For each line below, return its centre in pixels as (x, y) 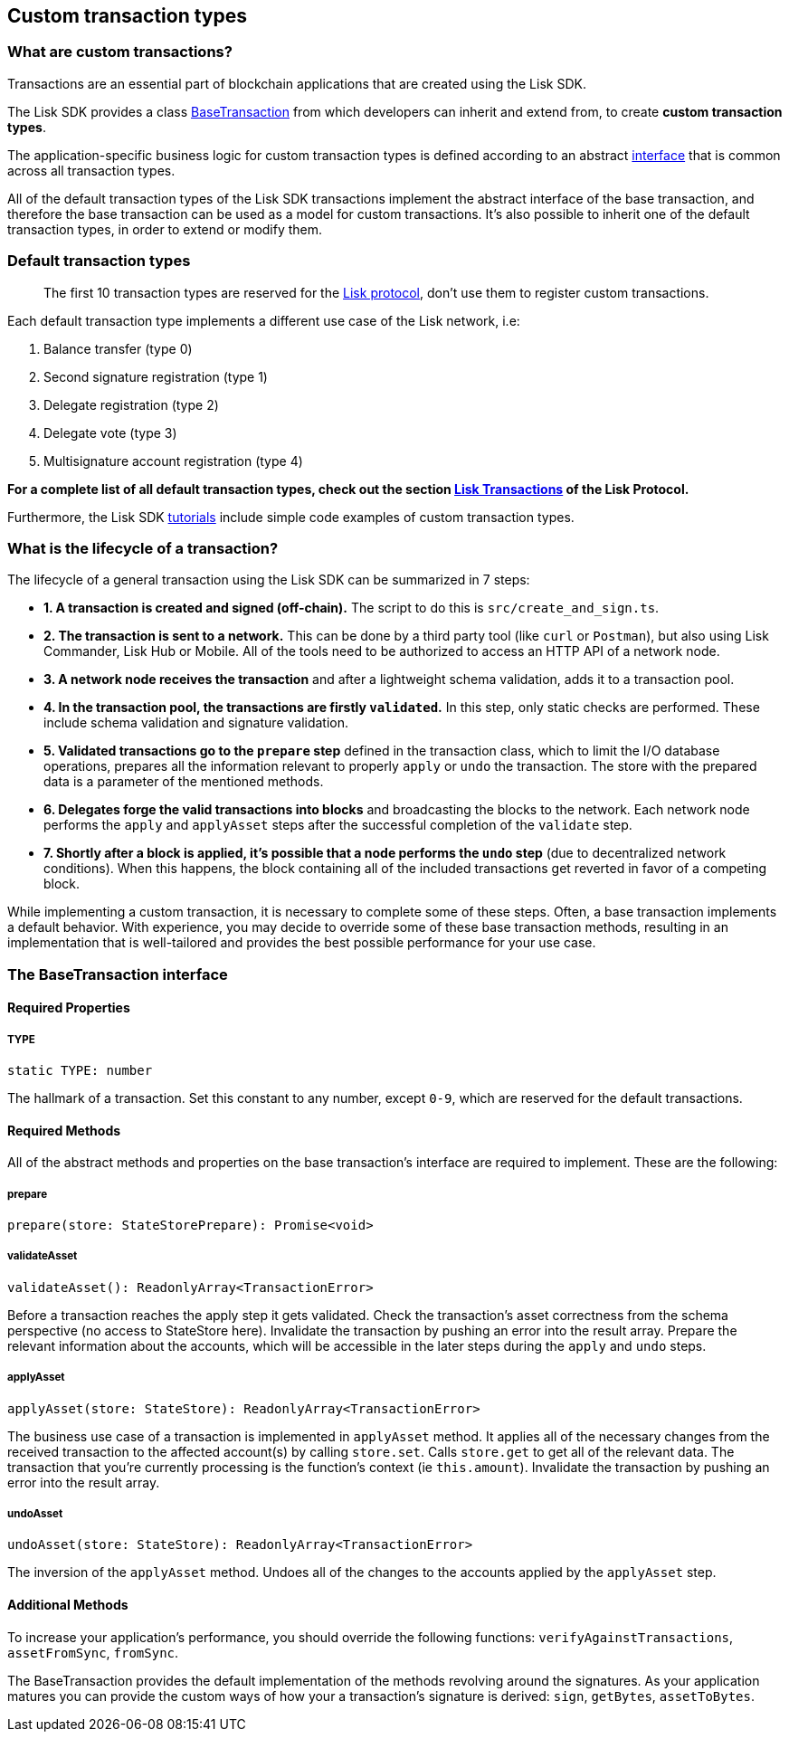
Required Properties (69, 1008)
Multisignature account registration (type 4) (173, 461)
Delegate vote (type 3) (110, 432)
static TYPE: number (80, 1071)
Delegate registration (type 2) (131, 404)
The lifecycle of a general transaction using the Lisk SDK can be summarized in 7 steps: (269, 580)
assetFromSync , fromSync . (93, 1652)
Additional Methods (68, 1605)
